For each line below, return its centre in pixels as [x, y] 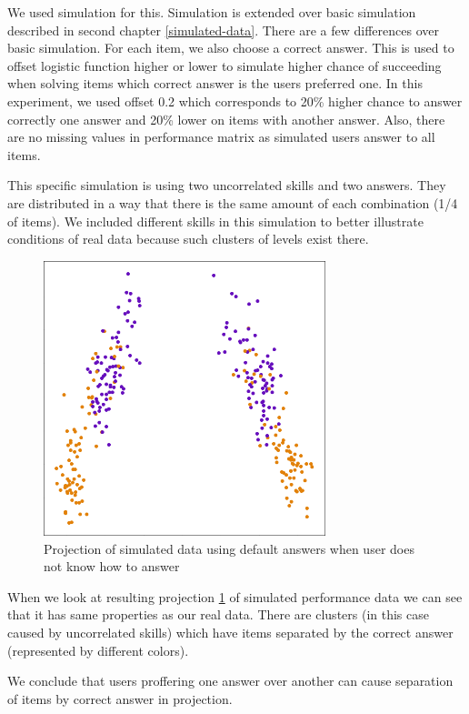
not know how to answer [112, 566]
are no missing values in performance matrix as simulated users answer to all [221, 137]
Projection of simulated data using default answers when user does [229, 548]
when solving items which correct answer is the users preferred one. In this [215, 83]
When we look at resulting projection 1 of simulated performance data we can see [235, 596]
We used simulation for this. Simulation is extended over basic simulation [212, 12]
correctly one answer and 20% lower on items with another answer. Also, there [226, 119]
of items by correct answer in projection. [120, 698]
